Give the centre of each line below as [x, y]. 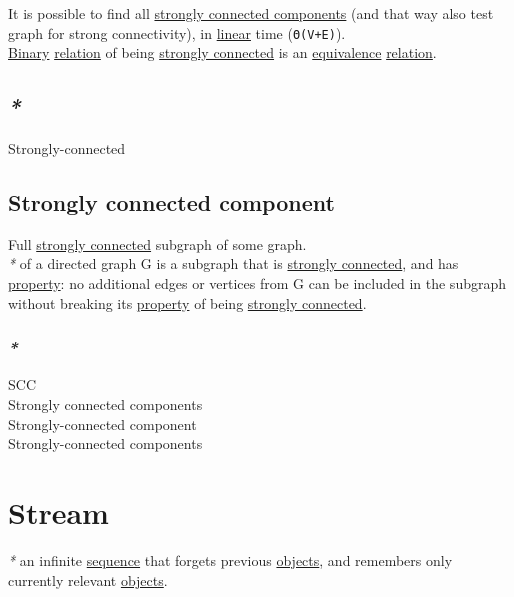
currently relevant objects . [88, 579]
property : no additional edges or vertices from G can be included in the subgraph [257, 283]
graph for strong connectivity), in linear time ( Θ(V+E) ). [177, 32]
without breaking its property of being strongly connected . [187, 302]
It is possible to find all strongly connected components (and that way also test [251, 13]
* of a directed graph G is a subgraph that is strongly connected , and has [233, 263]
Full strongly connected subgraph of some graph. [157, 243]
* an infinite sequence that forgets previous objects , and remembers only [230, 559]
